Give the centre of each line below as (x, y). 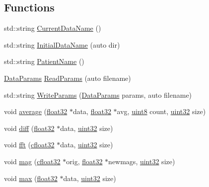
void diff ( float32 (29, 128)
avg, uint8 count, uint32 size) (161, 111)
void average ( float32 (36, 111)
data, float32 (92, 111)
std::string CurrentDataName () (53, 28)
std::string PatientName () (44, 61)
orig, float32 (84, 161)
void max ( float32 (31, 178)
